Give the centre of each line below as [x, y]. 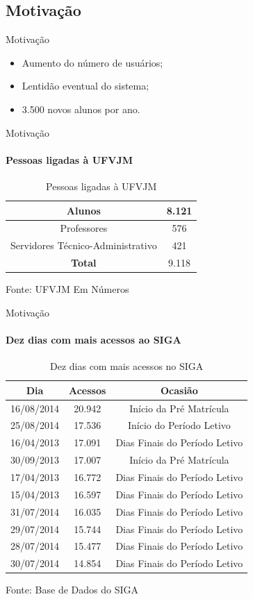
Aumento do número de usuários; [92, 62]
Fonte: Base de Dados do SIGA [72, 590]
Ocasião [179, 390]
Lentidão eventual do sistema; [85, 86]
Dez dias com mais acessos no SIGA [127, 366]
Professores [84, 228]
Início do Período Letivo [179, 425]
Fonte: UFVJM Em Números [67, 289]
